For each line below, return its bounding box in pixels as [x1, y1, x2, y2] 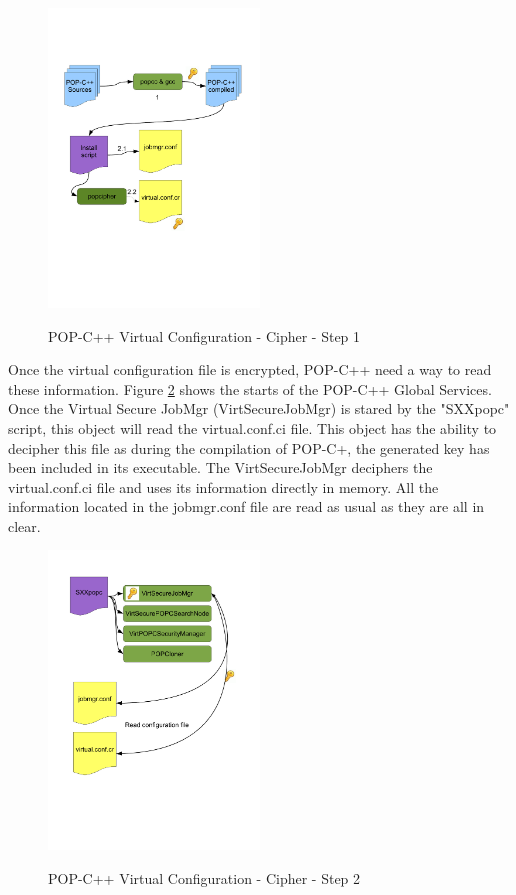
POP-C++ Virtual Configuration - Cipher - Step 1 [48, 325, 361, 346]
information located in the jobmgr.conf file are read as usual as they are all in [8, 496, 485, 517]
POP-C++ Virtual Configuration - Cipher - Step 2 [48, 868, 361, 889]
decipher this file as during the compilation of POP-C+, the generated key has [8, 437, 490, 458]
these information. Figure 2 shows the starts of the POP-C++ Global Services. [8, 378, 492, 399]
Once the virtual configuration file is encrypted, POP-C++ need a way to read [8, 359, 492, 380]
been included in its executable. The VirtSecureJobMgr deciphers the [8, 457, 433, 478]
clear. [8, 515, 41, 536]
